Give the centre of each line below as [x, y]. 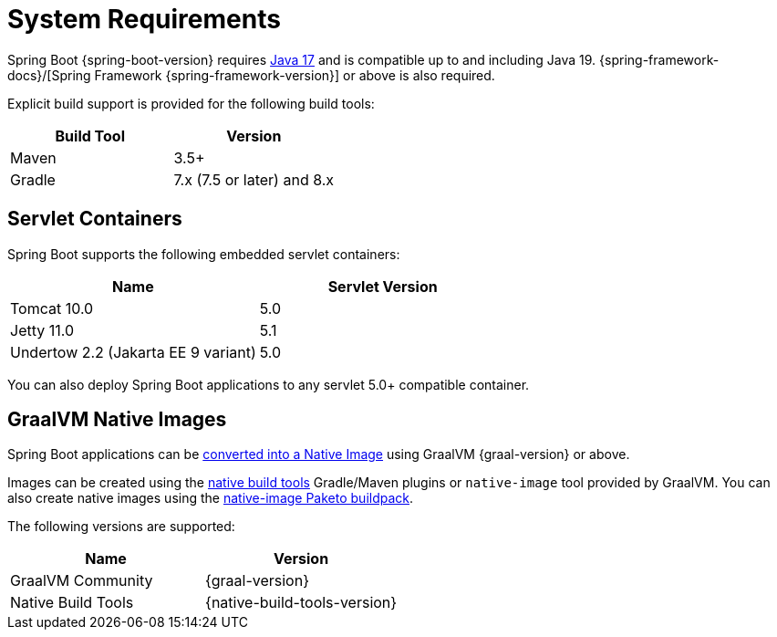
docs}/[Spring [49, 75]
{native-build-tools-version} [301, 603]
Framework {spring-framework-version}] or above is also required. [295, 75]
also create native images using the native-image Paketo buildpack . [211, 498]
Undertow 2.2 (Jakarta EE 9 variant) [133, 352]
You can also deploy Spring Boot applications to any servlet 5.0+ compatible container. [269, 384]
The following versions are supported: [121, 527]
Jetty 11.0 [42, 330]
